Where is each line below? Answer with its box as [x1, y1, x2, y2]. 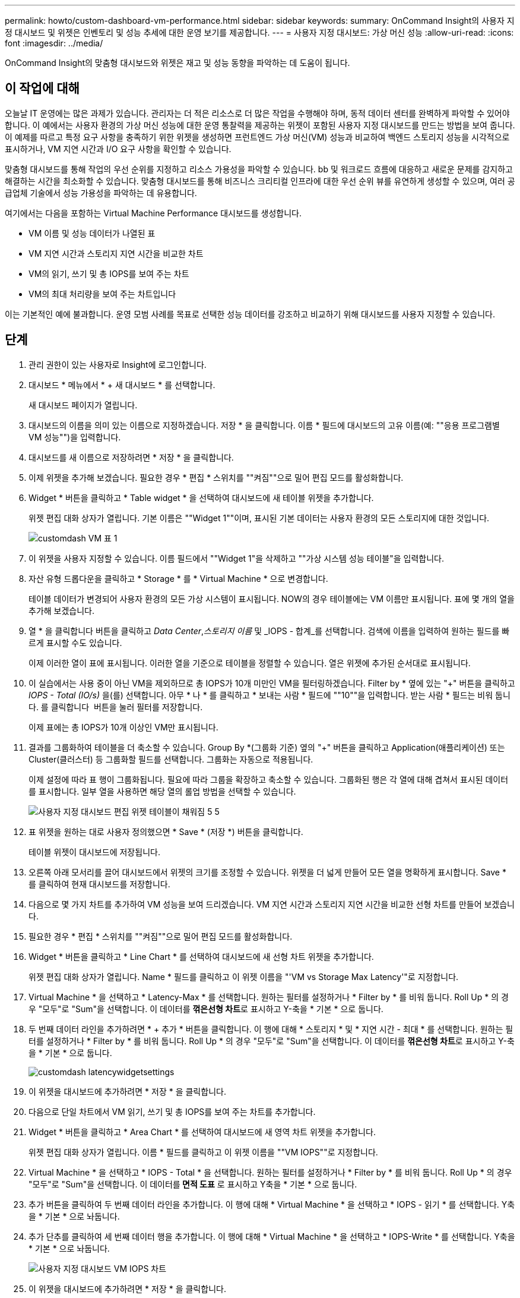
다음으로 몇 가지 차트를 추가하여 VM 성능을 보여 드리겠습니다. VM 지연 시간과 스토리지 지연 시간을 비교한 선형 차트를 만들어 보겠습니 [28, 899, 515, 909]
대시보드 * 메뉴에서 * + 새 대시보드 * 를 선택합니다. [28, 379, 215, 390]
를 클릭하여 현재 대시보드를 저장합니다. [28, 878, 170, 889]
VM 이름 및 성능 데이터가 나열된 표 [28, 228, 156, 238]
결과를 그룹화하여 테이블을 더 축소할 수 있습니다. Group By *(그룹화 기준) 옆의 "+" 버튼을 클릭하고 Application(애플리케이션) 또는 [28, 742, 505, 752]
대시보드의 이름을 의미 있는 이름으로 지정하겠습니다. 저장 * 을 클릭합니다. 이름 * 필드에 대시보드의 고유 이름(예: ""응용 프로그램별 [28, 420, 500, 430]
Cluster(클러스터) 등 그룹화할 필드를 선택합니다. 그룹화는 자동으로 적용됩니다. [28, 754, 313, 764]
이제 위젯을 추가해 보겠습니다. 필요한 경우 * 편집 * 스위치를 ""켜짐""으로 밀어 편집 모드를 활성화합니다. [28, 472, 404, 483]
